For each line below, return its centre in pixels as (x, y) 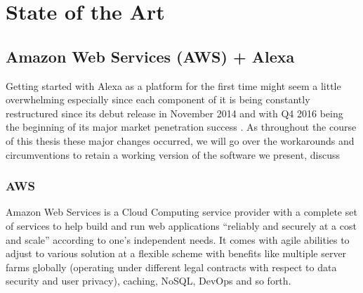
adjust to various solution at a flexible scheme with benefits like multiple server (176, 253)
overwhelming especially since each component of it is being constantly (158, 99)
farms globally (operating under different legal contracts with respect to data (171, 267)
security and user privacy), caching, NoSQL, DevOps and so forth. (148, 281)
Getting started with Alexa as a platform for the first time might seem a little (173, 85)
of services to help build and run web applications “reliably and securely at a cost (181, 225)
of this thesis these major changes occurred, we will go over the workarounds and (180, 140)
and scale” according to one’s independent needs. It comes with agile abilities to (178, 239)
